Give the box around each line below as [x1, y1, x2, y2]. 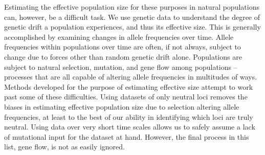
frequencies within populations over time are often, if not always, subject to [4, 41, 241, 52]
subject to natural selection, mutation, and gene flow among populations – [4, 61, 237, 72]
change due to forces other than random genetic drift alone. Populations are [4, 51, 242, 62]
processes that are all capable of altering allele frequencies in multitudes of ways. [4, 71, 257, 82]
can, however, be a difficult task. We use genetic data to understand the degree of [4, 11, 260, 22]
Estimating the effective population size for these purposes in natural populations [4, 2, 259, 12]
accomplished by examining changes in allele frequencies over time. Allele [4, 31, 234, 42]
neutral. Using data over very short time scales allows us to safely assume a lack [4, 121, 255, 132]
